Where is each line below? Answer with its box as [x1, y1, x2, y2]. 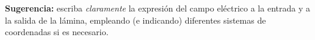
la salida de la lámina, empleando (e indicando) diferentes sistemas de [5, 13, 266, 26]
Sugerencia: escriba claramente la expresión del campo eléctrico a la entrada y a [5, 2, 310, 14]
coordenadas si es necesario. [5, 25, 109, 38]
